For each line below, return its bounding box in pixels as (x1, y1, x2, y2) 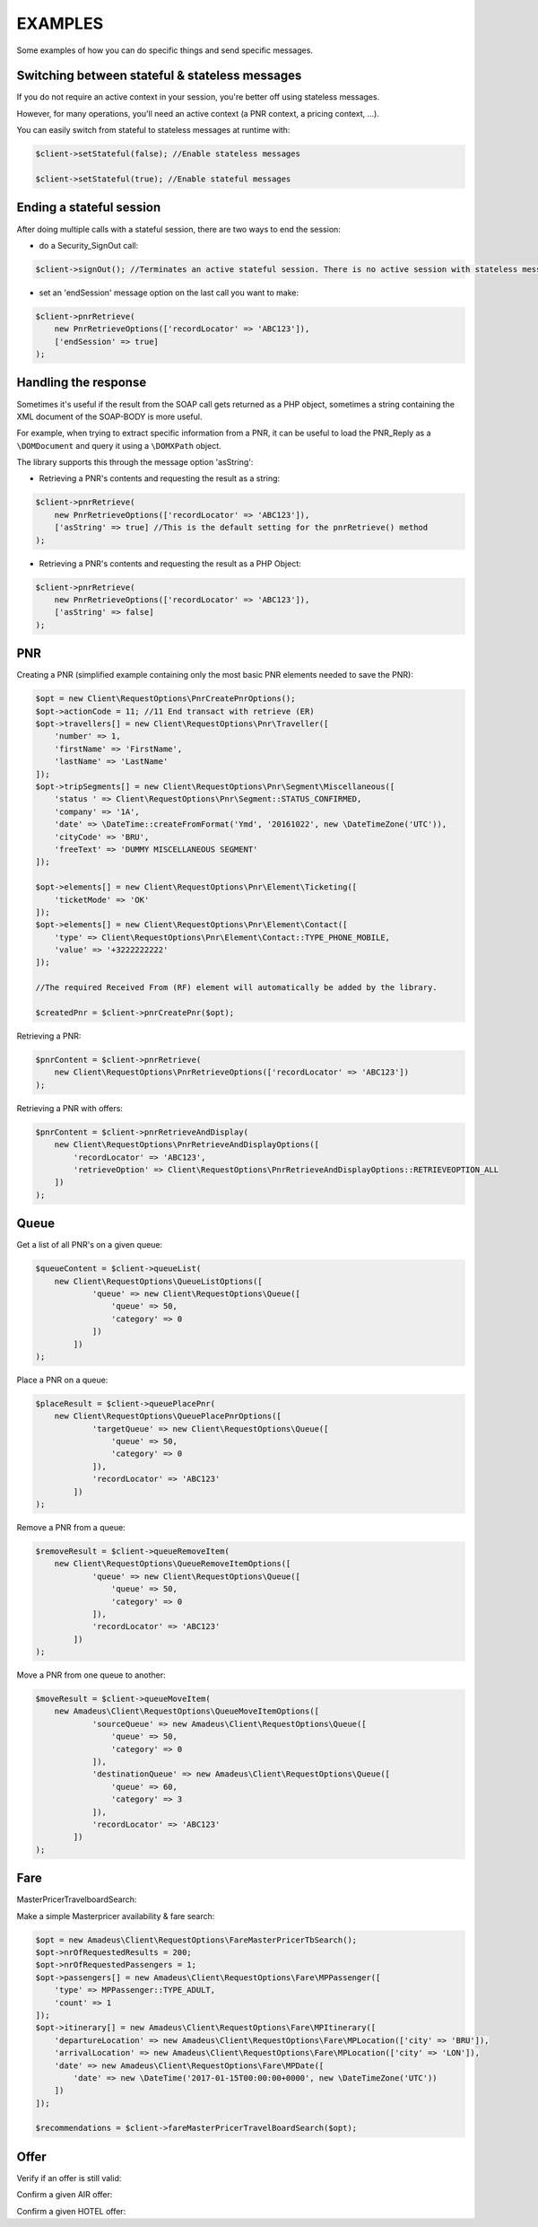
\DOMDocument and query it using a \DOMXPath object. (16, 440, 221, 451)
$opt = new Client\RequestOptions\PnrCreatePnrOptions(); (35, 694, 296, 704)
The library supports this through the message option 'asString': (16, 457, 254, 468)
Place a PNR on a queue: (16, 1374, 108, 1385)
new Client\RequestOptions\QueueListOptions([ (54, 1276, 264, 1286)
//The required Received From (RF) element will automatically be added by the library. (35, 983, 438, 993)
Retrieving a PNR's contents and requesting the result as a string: (39, 473, 281, 484)
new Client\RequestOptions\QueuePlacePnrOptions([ (54, 1411, 282, 1422)
